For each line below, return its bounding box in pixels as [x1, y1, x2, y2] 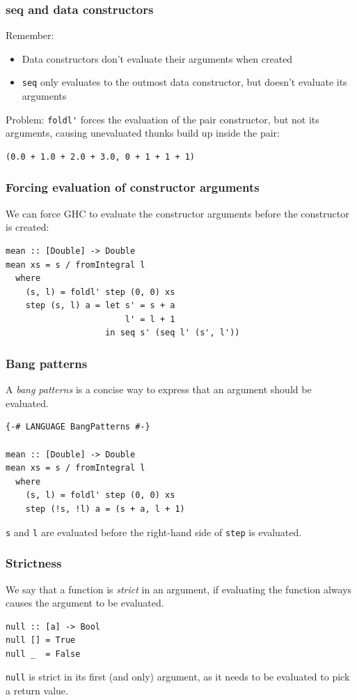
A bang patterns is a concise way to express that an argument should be [6, 382, 312, 397]
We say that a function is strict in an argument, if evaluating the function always [6, 581, 352, 596]
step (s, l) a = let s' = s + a [25, 300, 175, 311]
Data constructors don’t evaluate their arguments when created [22, 51, 293, 66]
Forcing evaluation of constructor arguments [6, 178, 260, 196]
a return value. [6, 683, 68, 698]
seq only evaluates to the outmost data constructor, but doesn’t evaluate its [22, 75, 347, 89]
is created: [6, 220, 49, 234]
